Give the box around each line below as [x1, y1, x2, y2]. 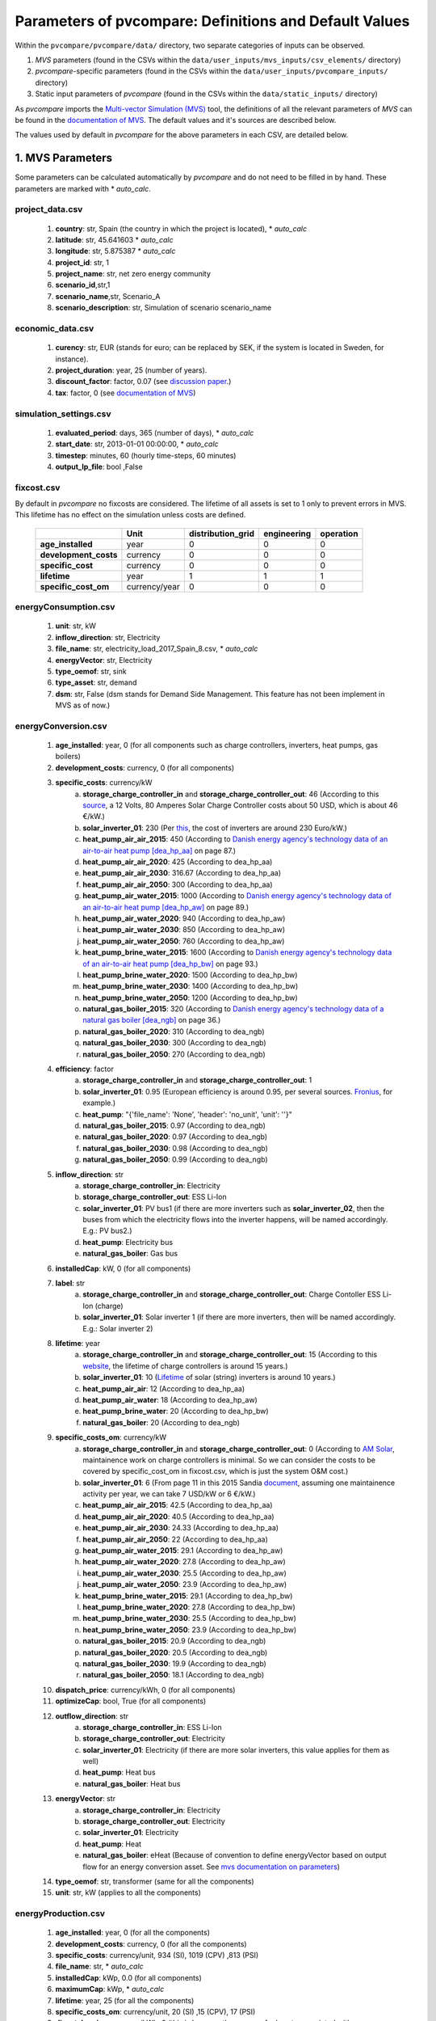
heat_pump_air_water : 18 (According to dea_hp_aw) [82, 1394, 258, 1404]
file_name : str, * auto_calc [55, 1961, 145, 1972]
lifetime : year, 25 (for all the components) [55, 1995, 195, 2005]
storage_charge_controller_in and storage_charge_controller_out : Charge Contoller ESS [82, 1289, 381, 1299]
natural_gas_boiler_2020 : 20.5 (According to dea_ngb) [82, 1648, 268, 1657]
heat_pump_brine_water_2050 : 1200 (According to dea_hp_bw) [82, 993, 298, 1002]
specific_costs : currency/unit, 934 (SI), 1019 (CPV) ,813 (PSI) [55, 1951, 259, 1960]
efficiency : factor [55, 1064, 115, 1074]
